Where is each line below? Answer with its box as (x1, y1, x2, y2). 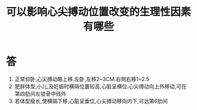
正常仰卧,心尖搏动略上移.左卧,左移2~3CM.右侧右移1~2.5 (14, 75, 150, 82)
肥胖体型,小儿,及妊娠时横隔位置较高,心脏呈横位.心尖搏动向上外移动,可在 (14, 82, 186, 90)
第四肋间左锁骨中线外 (14, 90, 66, 97)
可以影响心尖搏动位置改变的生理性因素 (6, 5, 192, 19)
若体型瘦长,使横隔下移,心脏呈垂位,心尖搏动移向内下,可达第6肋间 (14, 97, 168, 104)
